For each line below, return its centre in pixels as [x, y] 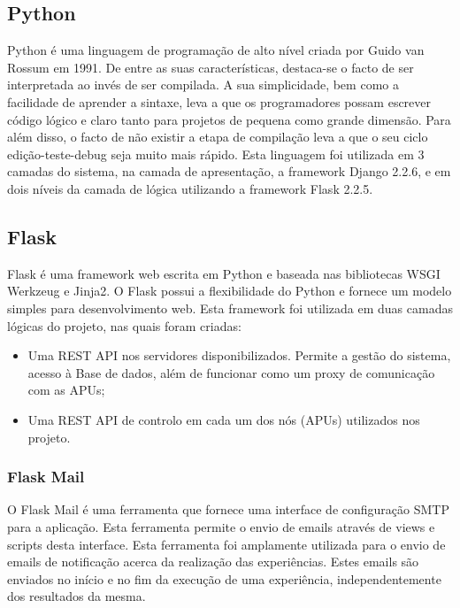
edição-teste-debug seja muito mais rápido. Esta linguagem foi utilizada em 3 [216, 154]
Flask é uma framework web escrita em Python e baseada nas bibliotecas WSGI [224, 273]
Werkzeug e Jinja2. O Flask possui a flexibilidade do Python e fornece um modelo [230, 291]
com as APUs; [66, 390]
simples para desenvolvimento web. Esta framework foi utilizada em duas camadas [230, 308]
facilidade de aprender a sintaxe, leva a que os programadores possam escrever [219, 101]
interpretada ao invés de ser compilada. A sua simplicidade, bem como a [203, 85]
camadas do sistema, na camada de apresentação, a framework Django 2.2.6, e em [229, 171]
